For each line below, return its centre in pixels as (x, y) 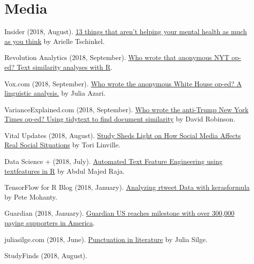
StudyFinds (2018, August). (46, 255)
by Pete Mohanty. (31, 196)
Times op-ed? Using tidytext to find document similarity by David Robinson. (120, 119)
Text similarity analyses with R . (65, 67)
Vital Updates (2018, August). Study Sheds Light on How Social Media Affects (123, 135)
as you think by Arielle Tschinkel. (55, 41)
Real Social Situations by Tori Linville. (62, 145)
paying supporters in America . (50, 223)
